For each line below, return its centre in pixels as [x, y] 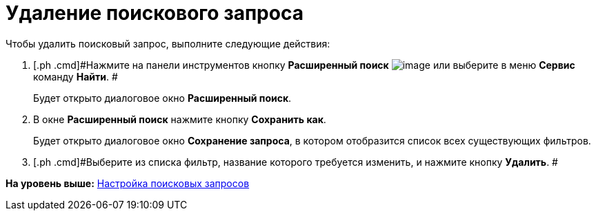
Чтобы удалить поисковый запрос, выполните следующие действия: [168, 43]
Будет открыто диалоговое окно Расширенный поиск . [162, 98]
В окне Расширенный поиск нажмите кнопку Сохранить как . [180, 119]
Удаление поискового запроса [155, 13]
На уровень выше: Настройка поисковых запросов [128, 183]
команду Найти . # [76, 76]
